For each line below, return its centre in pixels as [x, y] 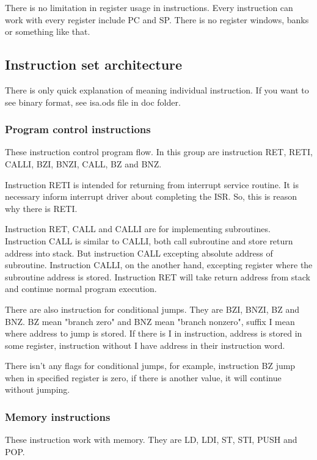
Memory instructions [58, 417]
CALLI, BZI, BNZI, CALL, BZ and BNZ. [83, 163]
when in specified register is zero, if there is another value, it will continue [143, 377]
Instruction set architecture [94, 64]
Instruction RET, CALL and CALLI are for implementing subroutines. [138, 229]
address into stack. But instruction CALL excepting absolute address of [139, 253]
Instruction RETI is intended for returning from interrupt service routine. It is [152, 184]
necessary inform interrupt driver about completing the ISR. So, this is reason [151, 196]
